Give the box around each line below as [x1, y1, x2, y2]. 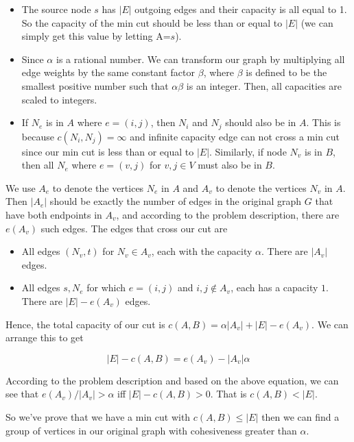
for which [86, 280, 126, 295]
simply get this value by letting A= [21, 29, 171, 43]
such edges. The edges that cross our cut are [40, 221, 228, 235]
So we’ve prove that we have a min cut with [5, 409, 191, 423]
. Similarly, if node [209, 144, 287, 158]
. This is [306, 115, 341, 130]
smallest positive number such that [21, 78, 169, 93]
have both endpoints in [5, 207, 102, 221]
